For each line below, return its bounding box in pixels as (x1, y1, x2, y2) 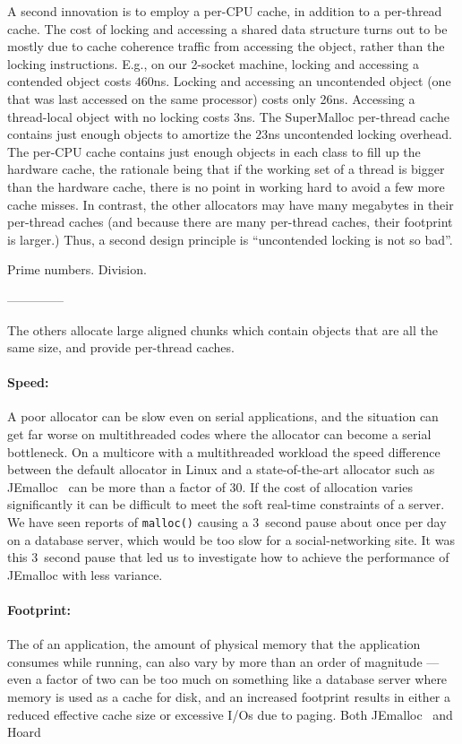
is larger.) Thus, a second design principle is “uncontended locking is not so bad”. (7, 229, 453, 248)
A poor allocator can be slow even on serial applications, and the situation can (7, 407, 439, 426)
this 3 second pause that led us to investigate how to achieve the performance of (7, 548, 449, 567)
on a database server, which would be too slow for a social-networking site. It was (7, 530, 455, 549)
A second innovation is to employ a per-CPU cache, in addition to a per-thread (7, 2, 442, 20)
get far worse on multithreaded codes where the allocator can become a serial (7, 425, 432, 444)
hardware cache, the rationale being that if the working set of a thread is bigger (7, 160, 445, 178)
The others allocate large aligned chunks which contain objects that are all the (7, 320, 438, 339)
